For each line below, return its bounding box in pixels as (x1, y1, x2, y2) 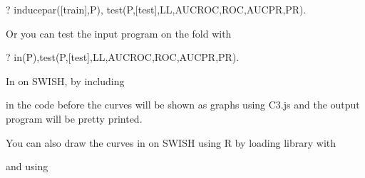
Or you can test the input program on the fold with (6, 26, 232, 40)
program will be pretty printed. (6, 111, 143, 126)
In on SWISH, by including (6, 73, 125, 88)
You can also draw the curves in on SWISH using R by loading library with (6, 135, 336, 150)
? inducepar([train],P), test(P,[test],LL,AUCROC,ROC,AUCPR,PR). (6, 2, 307, 16)
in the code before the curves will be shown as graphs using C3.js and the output (6, 97, 360, 112)
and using (6, 159, 48, 174)
